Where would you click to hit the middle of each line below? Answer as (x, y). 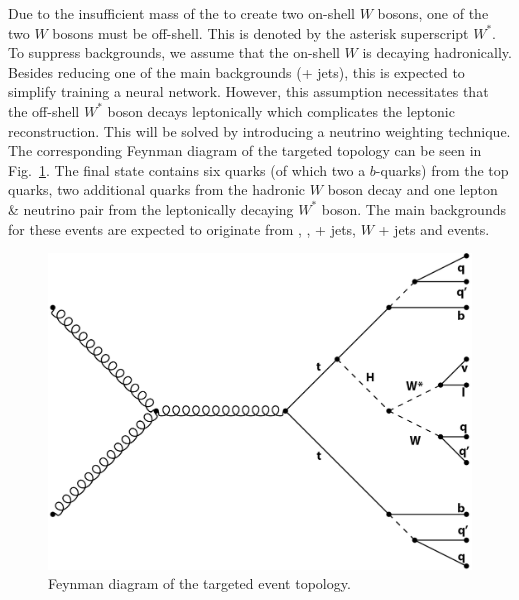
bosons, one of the (433, 13)
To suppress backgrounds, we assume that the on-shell (174, 52)
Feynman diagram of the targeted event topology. (199, 583)
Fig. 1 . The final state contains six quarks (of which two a (187, 169)
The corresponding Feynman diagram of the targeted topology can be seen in (245, 150)
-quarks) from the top (442, 169)
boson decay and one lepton (412, 189)
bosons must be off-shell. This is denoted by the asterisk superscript (260, 32)
